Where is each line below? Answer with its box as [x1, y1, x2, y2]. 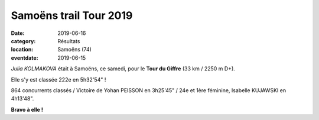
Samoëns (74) [57, 46, 92, 53]
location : [11, 46, 34, 53]
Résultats [57, 37, 80, 44]
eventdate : [11, 54, 38, 61]
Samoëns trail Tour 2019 [11, 9, 133, 22]
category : [11, 37, 36, 44]
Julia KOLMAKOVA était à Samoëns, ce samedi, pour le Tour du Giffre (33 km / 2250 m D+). [11, 65, 236, 72]
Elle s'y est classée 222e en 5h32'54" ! [11, 76, 106, 83]
